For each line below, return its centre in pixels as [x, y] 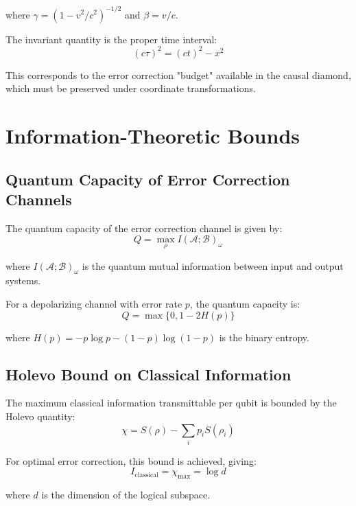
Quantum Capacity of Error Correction [148, 179]
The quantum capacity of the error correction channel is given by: [144, 228]
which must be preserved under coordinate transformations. [131, 88]
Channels [39, 199]
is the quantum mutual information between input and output [213, 265]
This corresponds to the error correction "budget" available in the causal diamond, [178, 74]
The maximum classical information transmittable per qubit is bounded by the [171, 403]
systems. [23, 280]
